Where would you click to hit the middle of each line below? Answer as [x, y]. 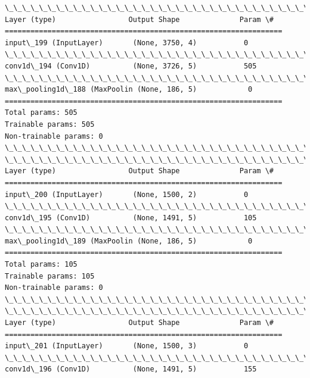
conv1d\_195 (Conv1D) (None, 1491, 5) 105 [131, 218]
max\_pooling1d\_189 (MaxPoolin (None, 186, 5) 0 [129, 241]
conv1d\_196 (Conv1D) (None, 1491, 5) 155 [131, 369]
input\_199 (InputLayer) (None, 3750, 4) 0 [127, 43]
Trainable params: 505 [50, 124]
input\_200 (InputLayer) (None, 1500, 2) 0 [127, 194]
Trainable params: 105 [50, 276]
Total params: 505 [41, 113]
